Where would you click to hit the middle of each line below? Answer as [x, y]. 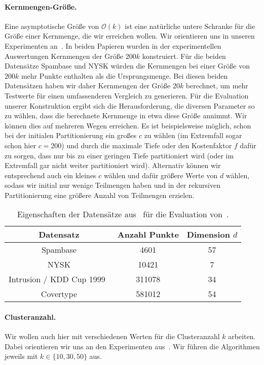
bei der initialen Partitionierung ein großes [71, 135]
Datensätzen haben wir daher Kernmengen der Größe [88, 86]
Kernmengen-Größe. [41, 6]
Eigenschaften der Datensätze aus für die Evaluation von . [123, 214]
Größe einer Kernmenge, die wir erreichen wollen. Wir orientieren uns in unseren [130, 36]
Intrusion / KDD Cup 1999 [57, 279]
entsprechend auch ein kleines [50, 175]
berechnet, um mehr [217, 86]
